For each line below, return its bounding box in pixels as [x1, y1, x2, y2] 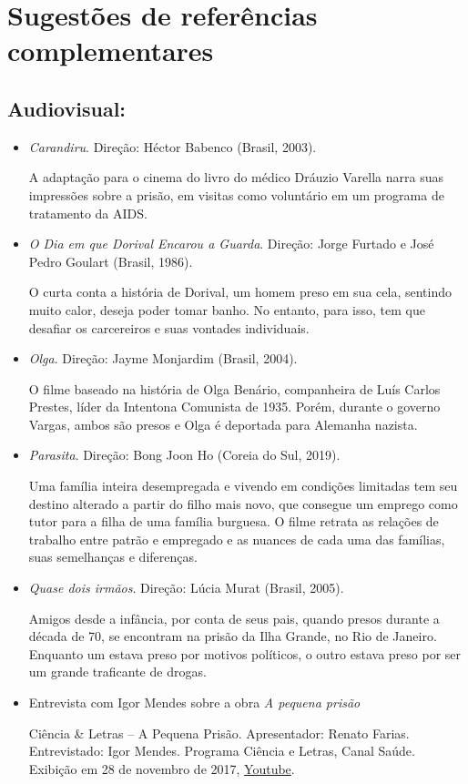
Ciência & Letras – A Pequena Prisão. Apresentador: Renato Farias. [28, 723, 410, 742]
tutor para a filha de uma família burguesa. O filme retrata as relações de [28, 512, 439, 531]
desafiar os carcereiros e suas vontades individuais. [28, 318, 310, 337]
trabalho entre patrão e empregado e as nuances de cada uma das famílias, [28, 529, 445, 548]
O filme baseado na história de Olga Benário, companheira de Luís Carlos [28, 379, 441, 398]
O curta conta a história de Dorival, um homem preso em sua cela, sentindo [28, 282, 452, 301]
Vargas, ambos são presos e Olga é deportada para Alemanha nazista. [28, 414, 418, 433]
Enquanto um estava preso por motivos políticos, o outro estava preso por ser [28, 644, 462, 663]
